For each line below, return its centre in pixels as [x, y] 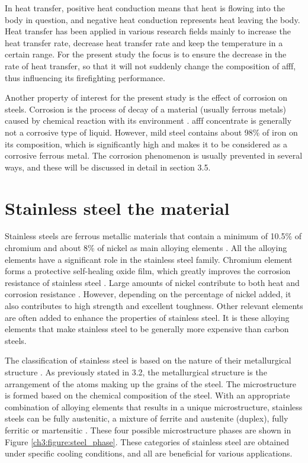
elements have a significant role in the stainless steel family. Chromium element [149, 259]
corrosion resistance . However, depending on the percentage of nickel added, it [148, 294]
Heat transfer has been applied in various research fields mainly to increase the [148, 31]
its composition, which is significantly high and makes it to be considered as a [146, 144]
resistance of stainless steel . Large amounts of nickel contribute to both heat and [152, 282]
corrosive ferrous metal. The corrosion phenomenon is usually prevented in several [154, 155]
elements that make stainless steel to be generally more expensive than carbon [147, 329]
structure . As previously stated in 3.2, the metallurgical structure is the [136, 372]
